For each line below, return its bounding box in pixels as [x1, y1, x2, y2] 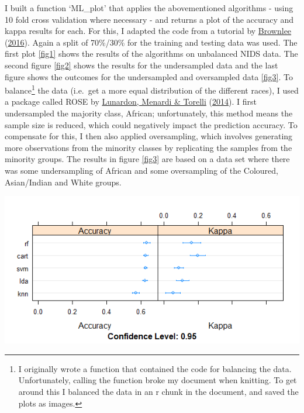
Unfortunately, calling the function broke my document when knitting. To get [18, 374, 297, 386]
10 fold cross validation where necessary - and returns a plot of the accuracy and [5, 13, 294, 25]
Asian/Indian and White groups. [5, 175, 122, 188]
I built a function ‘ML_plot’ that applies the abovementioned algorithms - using [5, 2, 293, 13]
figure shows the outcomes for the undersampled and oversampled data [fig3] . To [5, 70, 293, 82]
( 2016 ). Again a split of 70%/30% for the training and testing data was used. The [5, 36, 298, 48]
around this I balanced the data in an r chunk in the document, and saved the [18, 385, 299, 397]
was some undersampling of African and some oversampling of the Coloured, [5, 164, 278, 176]
